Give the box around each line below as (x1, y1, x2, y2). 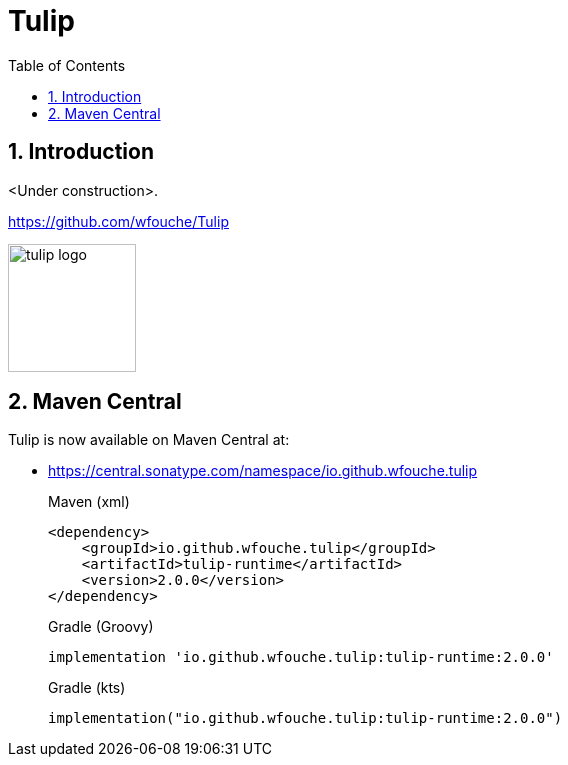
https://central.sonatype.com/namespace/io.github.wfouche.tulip (48, 462, 478, 480)
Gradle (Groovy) (48, 618, 154, 636)
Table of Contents (8, 56, 126, 74)
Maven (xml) (48, 493, 130, 511)
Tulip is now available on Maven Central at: (8, 431, 290, 449)
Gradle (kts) (48, 679, 126, 697)
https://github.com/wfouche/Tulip (8, 212, 229, 230)
